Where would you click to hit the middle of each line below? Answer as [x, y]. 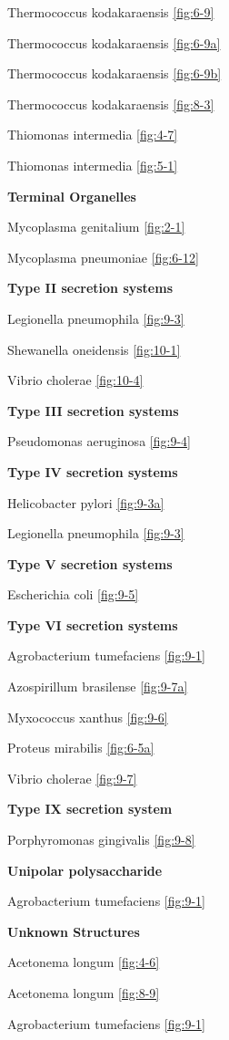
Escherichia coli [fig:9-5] [73, 594]
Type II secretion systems [90, 288]
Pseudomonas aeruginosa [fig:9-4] [99, 441]
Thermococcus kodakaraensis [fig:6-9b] [114, 73]
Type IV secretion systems [93, 471]
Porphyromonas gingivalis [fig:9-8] [101, 840]
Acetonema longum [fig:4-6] [84, 962]
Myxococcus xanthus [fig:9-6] [88, 717]
